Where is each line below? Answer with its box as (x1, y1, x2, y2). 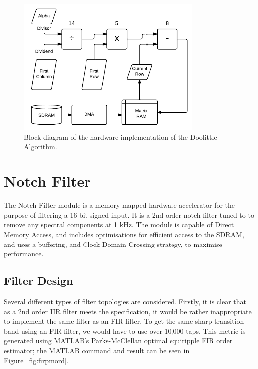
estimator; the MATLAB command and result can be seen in (4, 345, 190, 355)
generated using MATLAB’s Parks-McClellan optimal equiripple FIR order (4, 335, 233, 346)
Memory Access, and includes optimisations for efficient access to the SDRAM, (4, 229, 244, 239)
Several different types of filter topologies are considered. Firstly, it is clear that (4, 296, 246, 306)
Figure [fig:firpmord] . (4, 355, 69, 365)
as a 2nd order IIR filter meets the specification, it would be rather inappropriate (4, 306, 252, 316)
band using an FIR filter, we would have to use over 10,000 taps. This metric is (4, 325, 246, 336)
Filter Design (4, 273, 73, 288)
